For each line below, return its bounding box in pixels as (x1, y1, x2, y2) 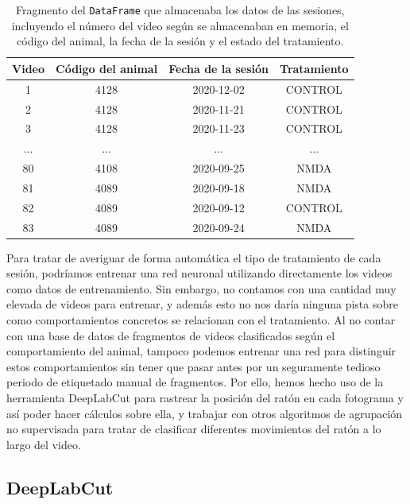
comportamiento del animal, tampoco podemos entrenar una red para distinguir (6, 343, 396, 359)
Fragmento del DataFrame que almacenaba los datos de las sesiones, (15, 2, 345, 17)
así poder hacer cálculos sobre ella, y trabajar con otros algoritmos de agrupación (6, 405, 403, 421)
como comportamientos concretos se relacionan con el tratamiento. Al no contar (6, 312, 396, 328)
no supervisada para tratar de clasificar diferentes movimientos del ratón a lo (6, 421, 381, 437)
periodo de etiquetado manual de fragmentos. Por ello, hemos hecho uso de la (6, 374, 384, 390)
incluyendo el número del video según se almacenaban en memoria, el (11, 17, 349, 33)
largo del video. (6, 436, 81, 452)
